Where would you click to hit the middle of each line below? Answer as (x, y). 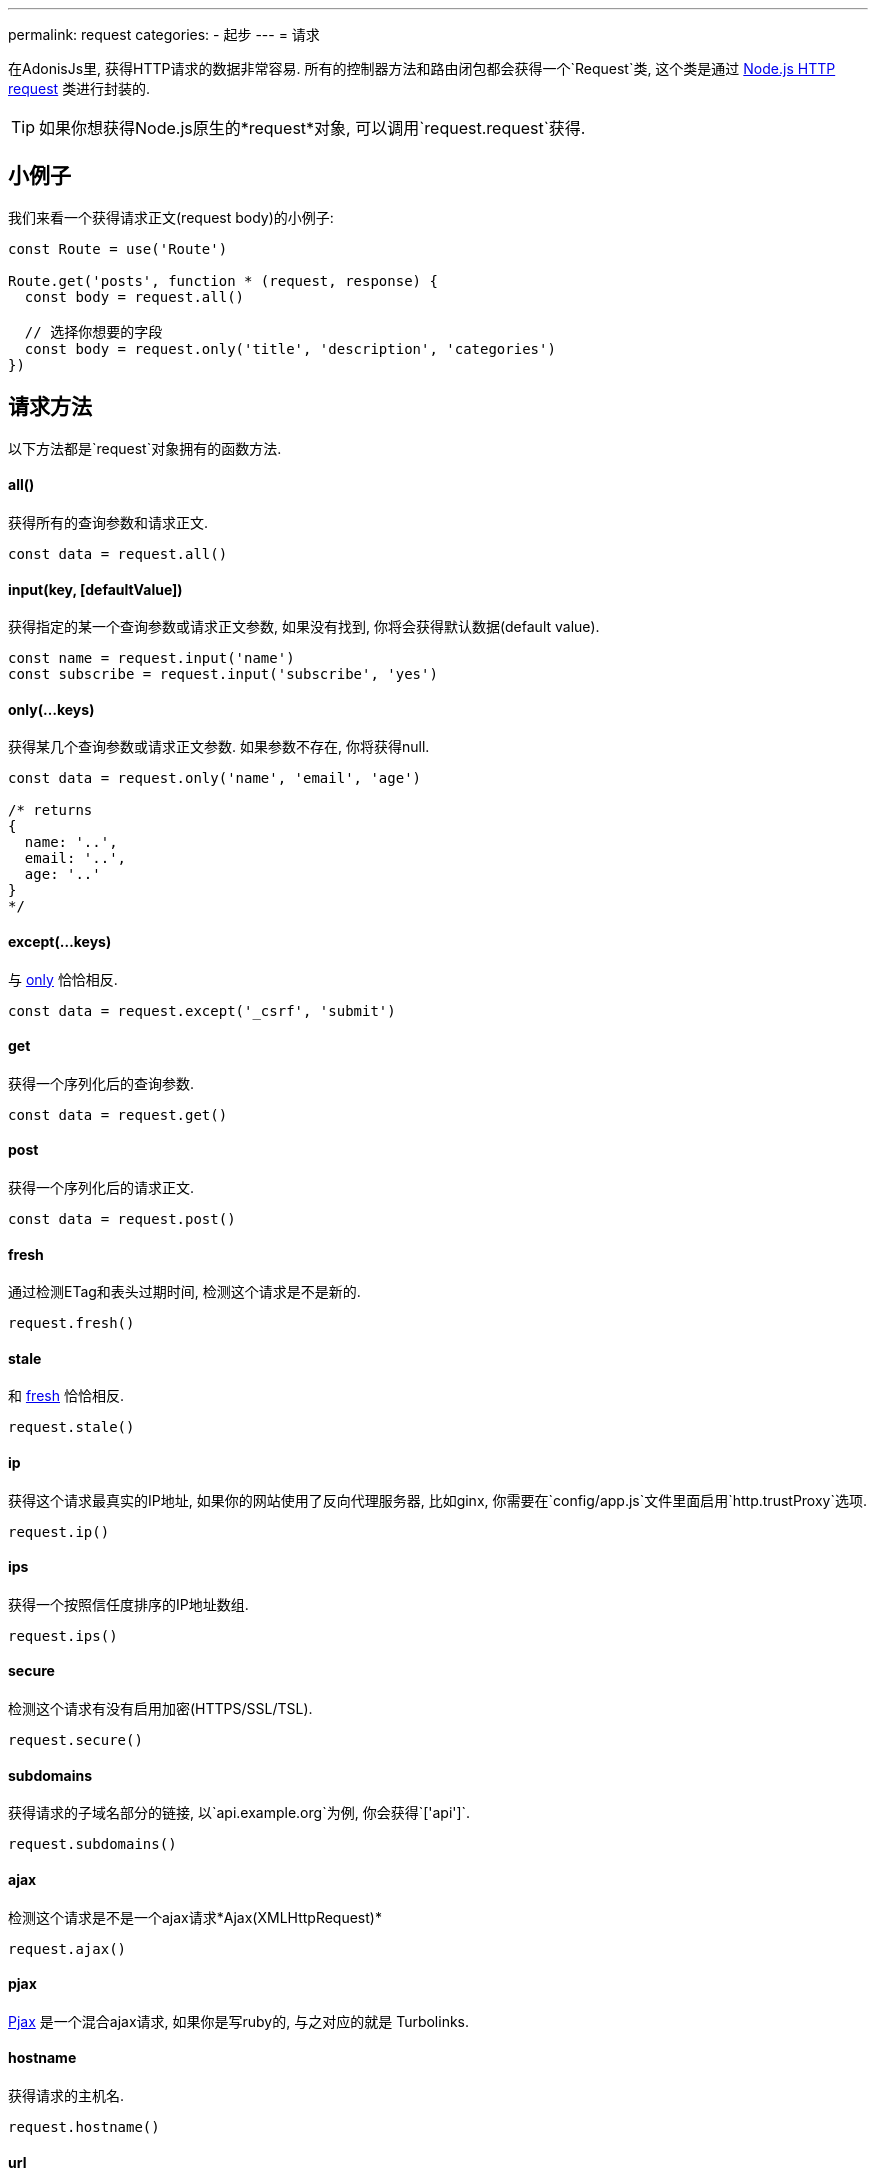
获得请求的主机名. (66, 2095)
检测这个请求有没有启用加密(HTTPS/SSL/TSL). (160, 1709)
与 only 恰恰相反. (63, 979)
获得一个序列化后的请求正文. (101, 1187)
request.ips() (63, 1635)
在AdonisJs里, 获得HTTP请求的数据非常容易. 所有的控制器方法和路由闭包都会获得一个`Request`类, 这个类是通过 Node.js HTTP (422, 68)
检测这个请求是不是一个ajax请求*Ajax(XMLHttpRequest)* (195, 1917)
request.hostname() (84, 2126)
